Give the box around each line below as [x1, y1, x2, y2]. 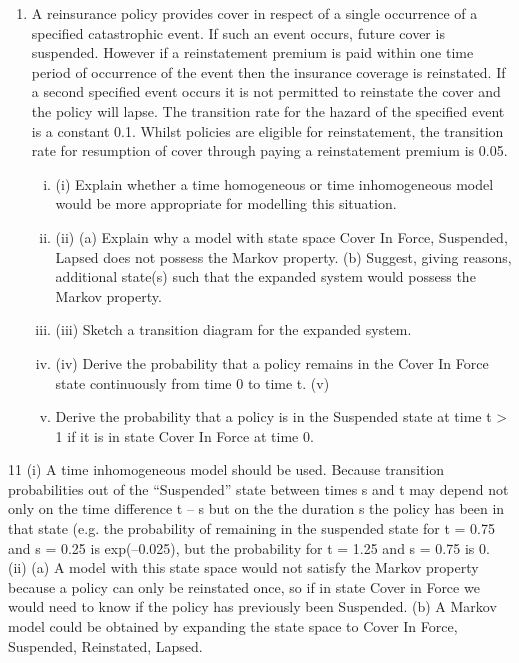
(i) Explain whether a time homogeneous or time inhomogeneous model [55, 173, 494, 194]
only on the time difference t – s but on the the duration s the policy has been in [8, 498, 505, 519]
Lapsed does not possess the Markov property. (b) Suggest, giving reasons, [55, 246, 512, 267]
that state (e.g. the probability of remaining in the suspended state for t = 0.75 [8, 518, 495, 539]
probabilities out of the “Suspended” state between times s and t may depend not [8, 478, 509, 499]
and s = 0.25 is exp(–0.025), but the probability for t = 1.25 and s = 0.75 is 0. [8, 537, 490, 558]
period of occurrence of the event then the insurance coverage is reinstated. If [31, 61, 506, 82]
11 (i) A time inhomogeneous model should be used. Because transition [8, 459, 445, 480]
